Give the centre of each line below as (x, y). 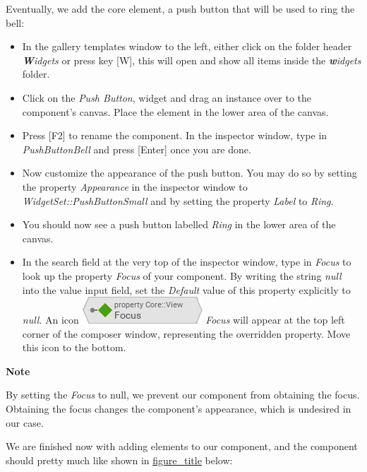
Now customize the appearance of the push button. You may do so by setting (189, 173)
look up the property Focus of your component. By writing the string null (182, 275)
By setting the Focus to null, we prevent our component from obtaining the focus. (183, 395)
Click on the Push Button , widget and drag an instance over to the (167, 97)
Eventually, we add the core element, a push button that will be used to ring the (180, 8)
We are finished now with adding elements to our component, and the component (182, 446)
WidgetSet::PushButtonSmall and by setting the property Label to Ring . (178, 200)
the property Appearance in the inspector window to (135, 186)
